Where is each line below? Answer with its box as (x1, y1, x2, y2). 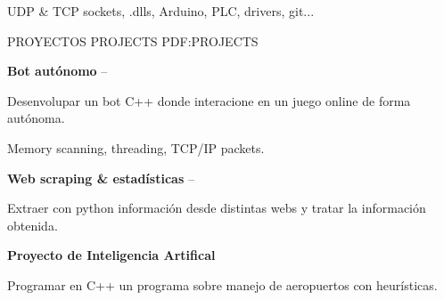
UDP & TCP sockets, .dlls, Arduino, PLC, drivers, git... (7, 2, 315, 20)
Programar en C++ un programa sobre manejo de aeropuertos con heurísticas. (7, 275, 438, 294)
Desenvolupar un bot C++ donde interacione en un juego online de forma (7, 91, 411, 109)
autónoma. (7, 109, 65, 127)
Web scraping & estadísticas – (7, 168, 194, 187)
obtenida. (7, 215, 58, 234)
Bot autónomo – (7, 61, 108, 80)
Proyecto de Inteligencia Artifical (7, 246, 216, 264)
